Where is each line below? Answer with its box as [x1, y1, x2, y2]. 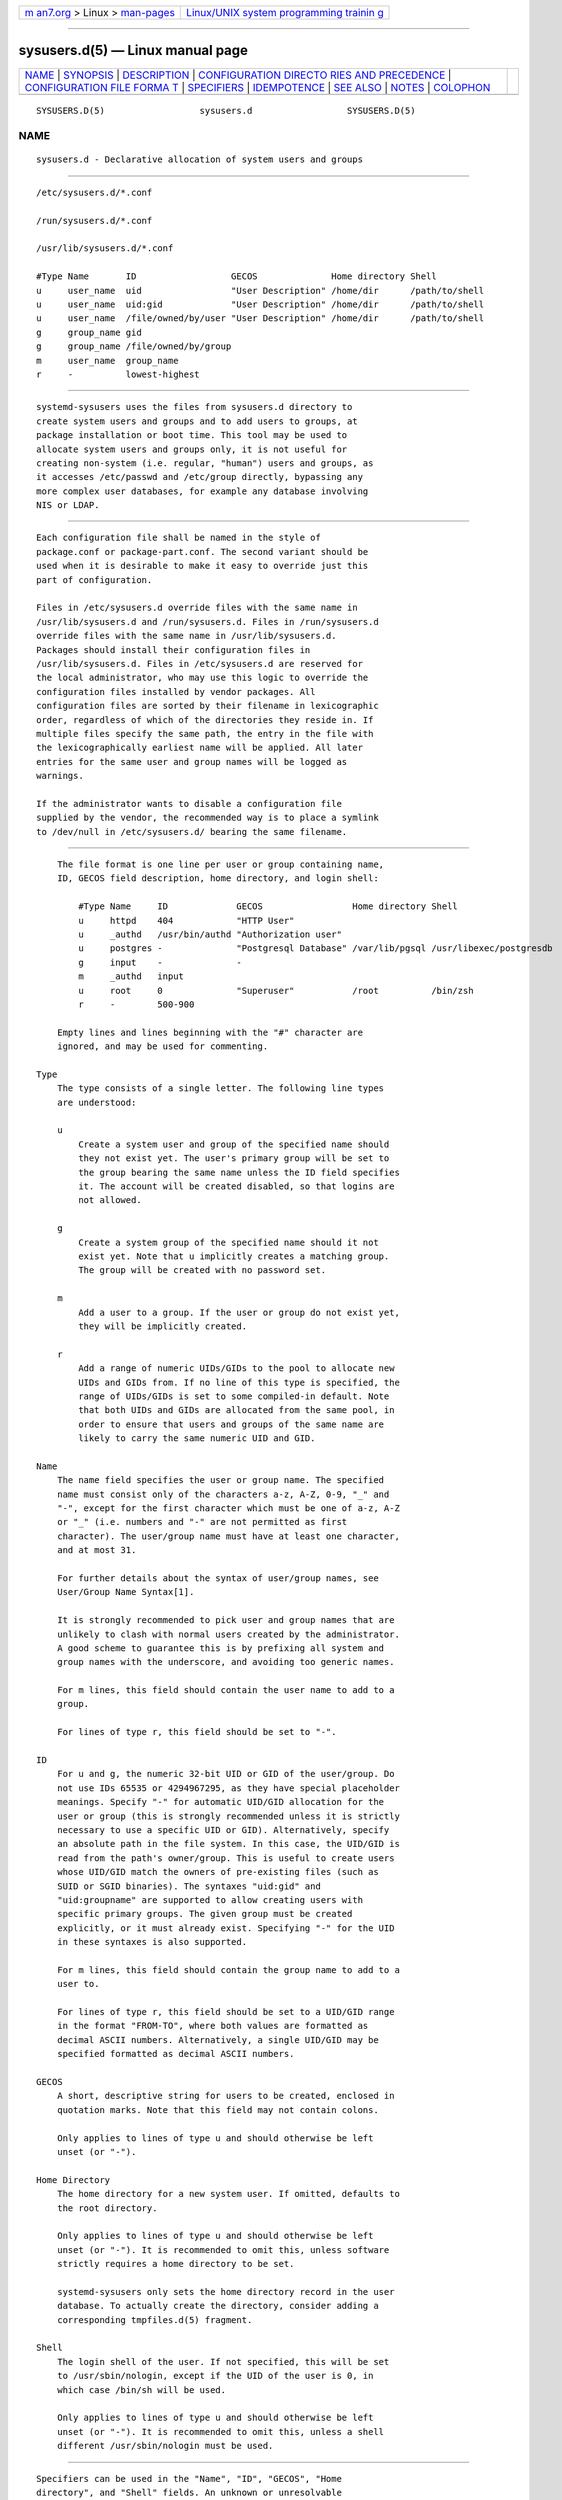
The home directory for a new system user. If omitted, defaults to [56, 2188, 400, 2200]
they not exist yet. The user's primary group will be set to [78, 1153, 390, 1164]
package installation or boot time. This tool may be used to [36, 430, 348, 441]
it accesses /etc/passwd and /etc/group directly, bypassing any [36, 471, 364, 483]
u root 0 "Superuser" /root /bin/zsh [78, 985, 474, 996]
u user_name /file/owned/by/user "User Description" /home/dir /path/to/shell [36, 313, 485, 324]
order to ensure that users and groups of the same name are [78, 1418, 385, 1430]
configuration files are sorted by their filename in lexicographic [36, 700, 379, 712]
